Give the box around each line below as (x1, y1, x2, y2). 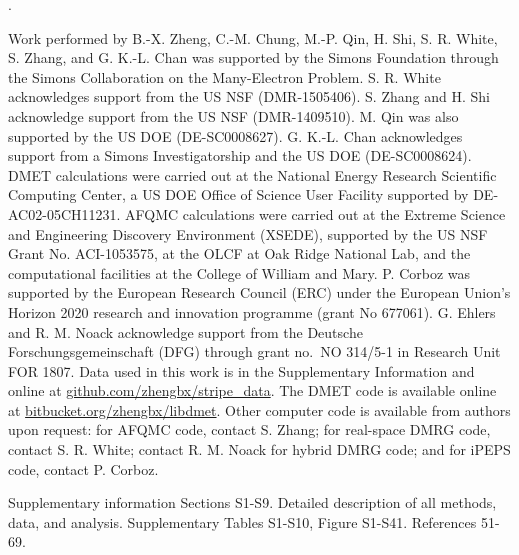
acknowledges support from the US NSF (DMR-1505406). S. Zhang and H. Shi (8, 86, 490, 107)
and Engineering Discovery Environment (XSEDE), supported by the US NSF (8, 223, 488, 244)
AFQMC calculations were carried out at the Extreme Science (125, 203, 506, 224)
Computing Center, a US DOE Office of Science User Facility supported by (8, 184, 469, 205)
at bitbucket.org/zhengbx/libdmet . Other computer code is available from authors (8, 399, 511, 420)
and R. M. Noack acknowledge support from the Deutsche (8, 321, 363, 342)
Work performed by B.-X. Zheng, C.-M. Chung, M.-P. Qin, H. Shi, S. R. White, (8, 27, 498, 48)
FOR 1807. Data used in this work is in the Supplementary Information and (8, 360, 475, 381)
